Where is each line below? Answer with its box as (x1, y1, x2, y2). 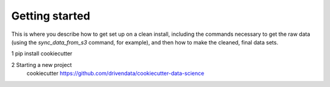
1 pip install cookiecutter (11, 50, 73, 57)
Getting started (11, 9, 90, 23)
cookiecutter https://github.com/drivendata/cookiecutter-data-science (26, 70, 205, 77)
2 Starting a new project (11, 61, 72, 68)
